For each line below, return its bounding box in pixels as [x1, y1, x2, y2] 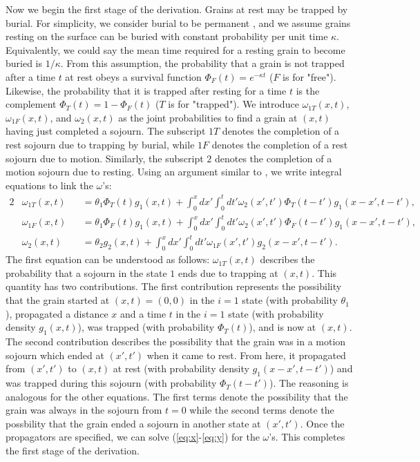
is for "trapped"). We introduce [168, 97, 299, 111]
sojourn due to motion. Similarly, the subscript [6, 151, 204, 165]
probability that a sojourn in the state [6, 265, 167, 280]
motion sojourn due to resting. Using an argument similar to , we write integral [6, 164, 342, 179]
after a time [6, 69, 55, 84]
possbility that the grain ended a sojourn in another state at [6, 416, 261, 430]
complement [6, 97, 57, 111]
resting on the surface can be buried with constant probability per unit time [6, 29, 328, 44]
